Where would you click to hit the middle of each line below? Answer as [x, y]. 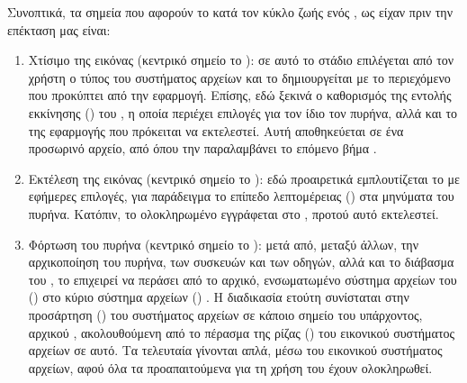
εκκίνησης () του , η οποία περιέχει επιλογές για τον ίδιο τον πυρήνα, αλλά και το [243, 112]
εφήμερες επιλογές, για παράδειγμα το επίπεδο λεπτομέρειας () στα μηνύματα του [241, 196]
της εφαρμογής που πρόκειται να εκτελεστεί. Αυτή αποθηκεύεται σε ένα [216, 130]
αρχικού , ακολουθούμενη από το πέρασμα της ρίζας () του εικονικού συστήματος [242, 332]
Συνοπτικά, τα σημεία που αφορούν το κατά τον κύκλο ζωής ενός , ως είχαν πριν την [230, 12]
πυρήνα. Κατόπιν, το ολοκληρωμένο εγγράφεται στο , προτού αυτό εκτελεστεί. [233, 213]
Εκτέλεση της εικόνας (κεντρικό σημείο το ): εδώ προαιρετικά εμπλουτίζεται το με [244, 178]
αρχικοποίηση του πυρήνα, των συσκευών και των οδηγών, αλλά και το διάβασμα [241, 262]
